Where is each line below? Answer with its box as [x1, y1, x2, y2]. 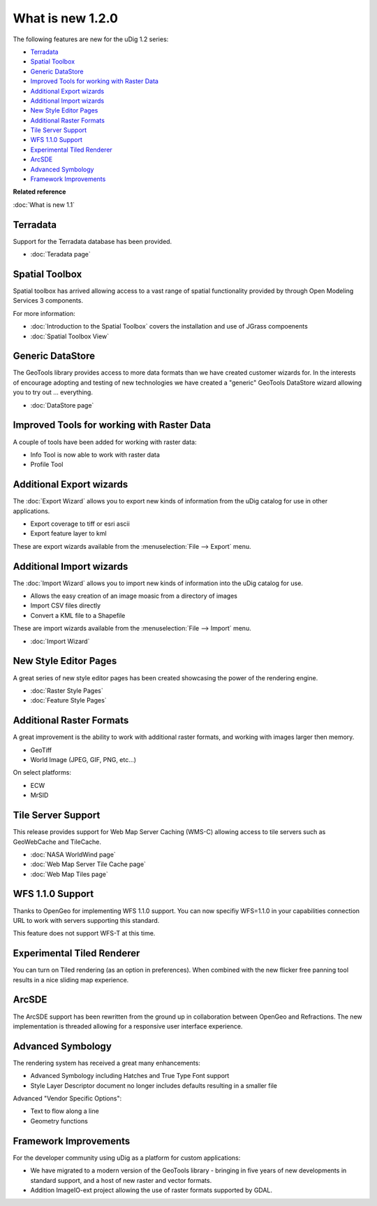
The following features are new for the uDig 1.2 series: [13, 35, 169, 43]
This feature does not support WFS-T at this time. [13, 929, 156, 938]
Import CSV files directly [30, 601, 101, 610]
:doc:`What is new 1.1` [13, 200, 75, 209]
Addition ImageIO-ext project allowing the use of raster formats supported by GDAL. [30, 1186, 272, 1194]
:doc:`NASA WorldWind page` [30, 850, 117, 859]
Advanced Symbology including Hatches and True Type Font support [30, 1072, 230, 1080]
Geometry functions [30, 1117, 89, 1125]
